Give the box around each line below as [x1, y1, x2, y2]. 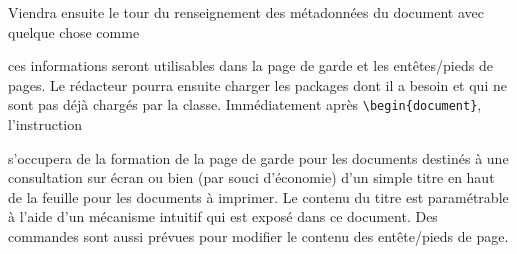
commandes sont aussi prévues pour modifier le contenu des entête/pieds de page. [8, 226, 509, 246]
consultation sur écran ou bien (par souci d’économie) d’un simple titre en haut [8, 167, 495, 188]
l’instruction [8, 114, 83, 135]
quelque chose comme [8, 21, 140, 42]
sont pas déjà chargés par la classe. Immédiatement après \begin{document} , [8, 94, 482, 115]
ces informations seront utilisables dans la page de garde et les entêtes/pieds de [8, 55, 493, 76]
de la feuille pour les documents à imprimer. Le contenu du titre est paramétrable [8, 186, 509, 207]
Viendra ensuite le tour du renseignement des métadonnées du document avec [8, 2, 484, 22]
